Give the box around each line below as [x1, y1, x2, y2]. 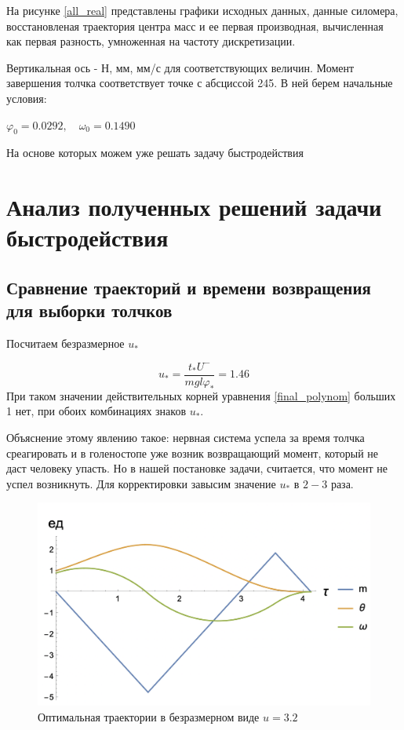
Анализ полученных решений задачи [6, 191, 382, 223]
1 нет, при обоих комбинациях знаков [6, 403, 186, 419]
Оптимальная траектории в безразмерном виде [38, 708, 260, 725]
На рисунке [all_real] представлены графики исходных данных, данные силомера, [6, 2, 399, 18]
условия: [6, 89, 47, 106]
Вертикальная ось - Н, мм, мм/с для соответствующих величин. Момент [6, 59, 355, 75]
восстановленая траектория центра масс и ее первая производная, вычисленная [6, 17, 384, 34]
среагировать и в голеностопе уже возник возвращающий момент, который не [6, 444, 379, 461]
